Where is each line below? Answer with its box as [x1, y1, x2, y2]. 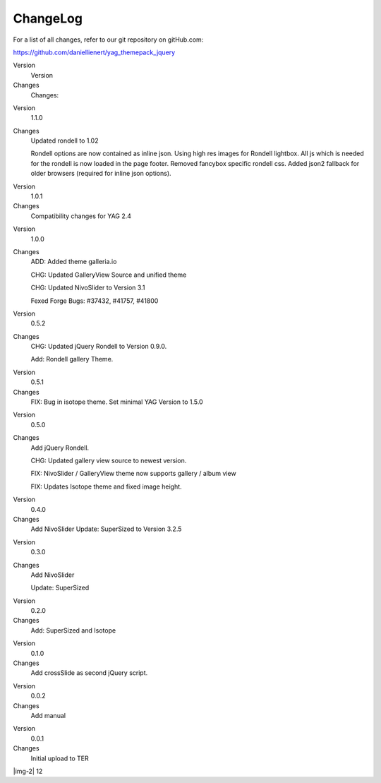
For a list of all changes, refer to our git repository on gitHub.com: [13, 35, 204, 44]
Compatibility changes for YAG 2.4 [30, 212, 132, 220]
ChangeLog [13, 11, 83, 26]
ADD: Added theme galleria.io [30, 258, 117, 266]
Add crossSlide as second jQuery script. [30, 669, 148, 677]
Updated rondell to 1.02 [30, 136, 99, 145]
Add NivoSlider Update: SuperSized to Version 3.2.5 [30, 525, 182, 533]
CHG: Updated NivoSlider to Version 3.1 [30, 283, 145, 292]
